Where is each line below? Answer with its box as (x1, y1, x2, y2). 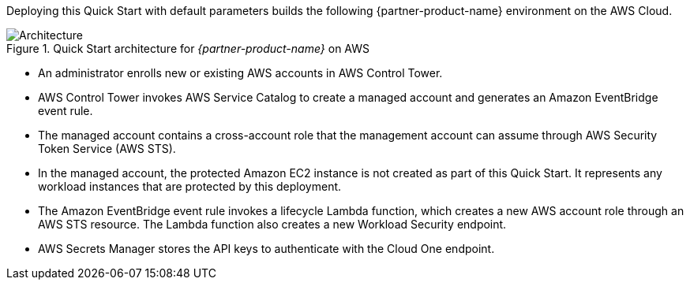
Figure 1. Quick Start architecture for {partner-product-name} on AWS (6, 42, 369, 55)
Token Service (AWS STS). (38, 142, 176, 155)
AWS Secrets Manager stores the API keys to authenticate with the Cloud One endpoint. (38, 242, 495, 255)
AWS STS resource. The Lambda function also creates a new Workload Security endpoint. (38, 217, 507, 231)
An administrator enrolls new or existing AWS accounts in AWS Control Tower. (38, 66, 443, 80)
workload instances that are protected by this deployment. (38, 180, 342, 193)
